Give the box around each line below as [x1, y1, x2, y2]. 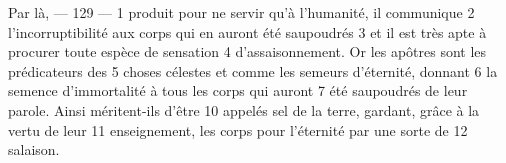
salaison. [8, 139, 60, 160]
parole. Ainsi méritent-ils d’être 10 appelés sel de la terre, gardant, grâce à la [8, 99, 480, 120]
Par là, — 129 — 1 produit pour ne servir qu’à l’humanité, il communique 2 [8, 2, 475, 22]
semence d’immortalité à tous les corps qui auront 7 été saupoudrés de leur [8, 80, 468, 101]
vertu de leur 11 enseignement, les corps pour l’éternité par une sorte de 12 [8, 119, 468, 140]
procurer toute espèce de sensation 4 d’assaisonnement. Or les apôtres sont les [8, 41, 487, 62]
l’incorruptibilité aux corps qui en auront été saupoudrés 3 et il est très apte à [8, 21, 487, 42]
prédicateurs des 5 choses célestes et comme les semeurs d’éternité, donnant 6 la [8, 60, 498, 81]
